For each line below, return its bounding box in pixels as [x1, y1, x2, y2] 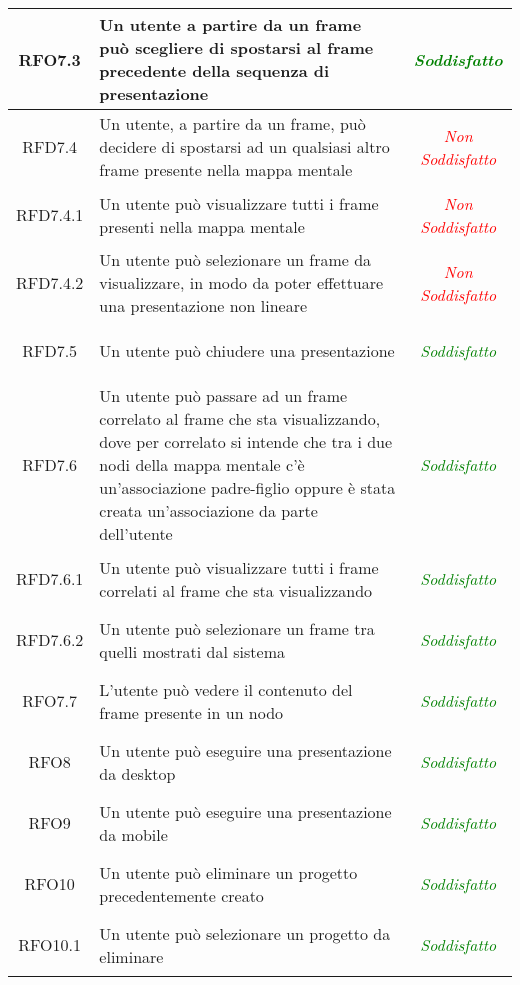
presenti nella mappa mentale [99, 214, 305, 238]
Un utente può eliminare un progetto [99, 860, 358, 884]
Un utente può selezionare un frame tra [99, 616, 375, 640]
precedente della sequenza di [99, 59, 330, 82]
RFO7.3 [18, 47, 81, 71]
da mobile [99, 822, 168, 846]
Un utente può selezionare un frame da [99, 248, 372, 271]
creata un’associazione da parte [99, 499, 318, 522]
